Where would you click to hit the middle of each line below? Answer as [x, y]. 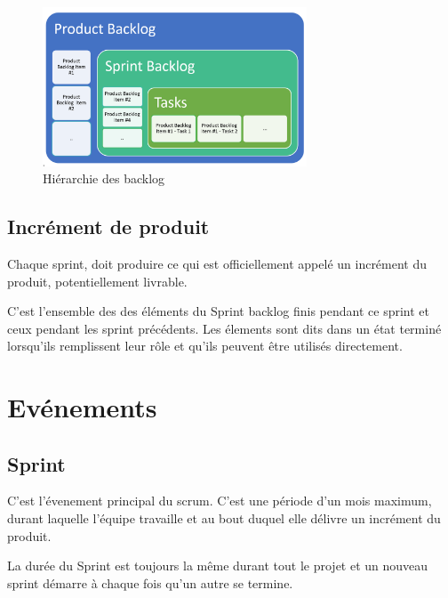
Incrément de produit [108, 226]
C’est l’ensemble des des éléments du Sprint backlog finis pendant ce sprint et [219, 311]
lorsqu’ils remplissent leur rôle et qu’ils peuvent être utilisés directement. [205, 346]
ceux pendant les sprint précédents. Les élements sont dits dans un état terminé [224, 328]
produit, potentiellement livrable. [97, 281]
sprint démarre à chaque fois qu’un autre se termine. [150, 582]
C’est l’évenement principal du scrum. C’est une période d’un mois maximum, [220, 501]
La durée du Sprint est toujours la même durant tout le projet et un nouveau [218, 566]
